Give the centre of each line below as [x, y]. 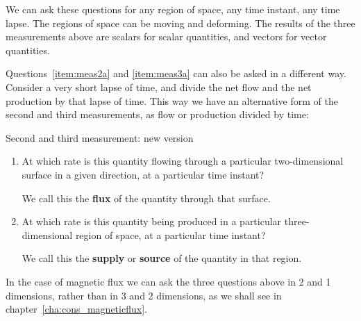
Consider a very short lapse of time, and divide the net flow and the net [159, 87]
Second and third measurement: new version [100, 137]
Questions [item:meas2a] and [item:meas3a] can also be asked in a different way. [176, 73]
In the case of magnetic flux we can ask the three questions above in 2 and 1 [168, 281]
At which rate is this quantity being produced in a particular [152, 221]
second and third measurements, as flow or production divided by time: [157, 114]
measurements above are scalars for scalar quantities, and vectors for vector [166, 36]
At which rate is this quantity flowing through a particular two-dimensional [183, 161]
